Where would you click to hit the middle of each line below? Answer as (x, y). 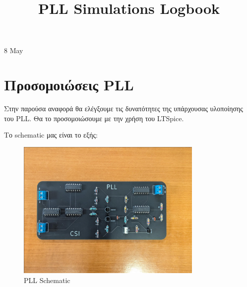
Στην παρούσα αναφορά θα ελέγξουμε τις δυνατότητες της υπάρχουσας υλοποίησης (123, 108)
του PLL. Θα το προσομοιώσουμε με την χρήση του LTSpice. (94, 118)
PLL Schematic (47, 280)
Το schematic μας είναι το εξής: (51, 135)
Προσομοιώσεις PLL (69, 85)
